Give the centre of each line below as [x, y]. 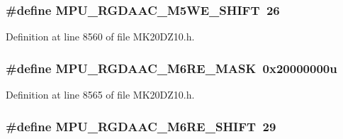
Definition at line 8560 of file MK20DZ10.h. [100, 37]
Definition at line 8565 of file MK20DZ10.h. [100, 95]
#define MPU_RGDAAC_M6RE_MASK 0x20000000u [171, 68]
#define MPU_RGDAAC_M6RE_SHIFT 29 [141, 126]
